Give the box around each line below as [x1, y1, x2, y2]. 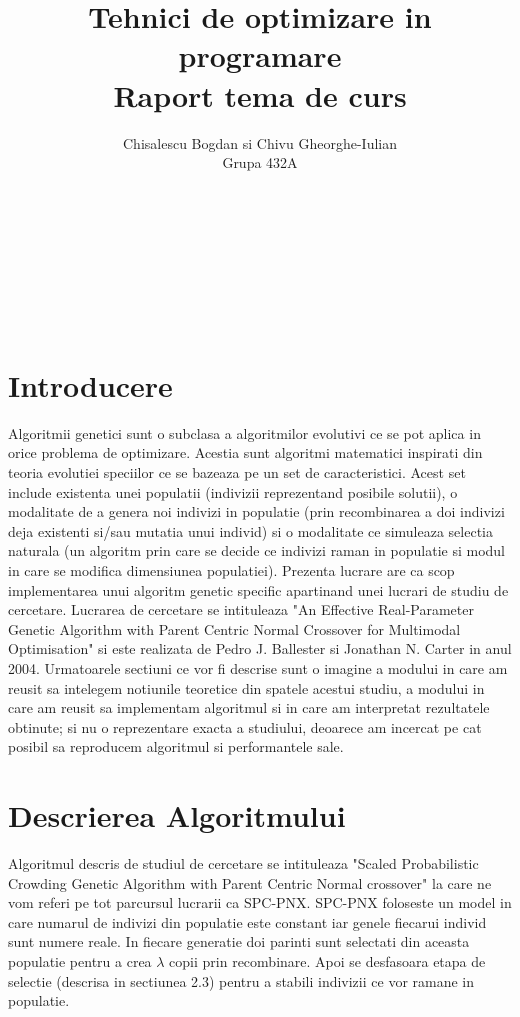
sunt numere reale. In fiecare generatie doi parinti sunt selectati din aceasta [8, 931, 470, 952]
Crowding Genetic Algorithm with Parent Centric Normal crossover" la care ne [8, 872, 492, 893]
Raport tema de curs [113, 74, 407, 115]
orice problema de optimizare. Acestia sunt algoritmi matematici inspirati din [8, 442, 483, 463]
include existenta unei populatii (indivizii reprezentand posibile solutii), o [8, 481, 458, 502]
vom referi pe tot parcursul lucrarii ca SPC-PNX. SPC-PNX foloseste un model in [8, 892, 512, 913]
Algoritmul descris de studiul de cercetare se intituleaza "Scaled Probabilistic [8, 853, 479, 873]
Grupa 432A [222, 152, 298, 173]
